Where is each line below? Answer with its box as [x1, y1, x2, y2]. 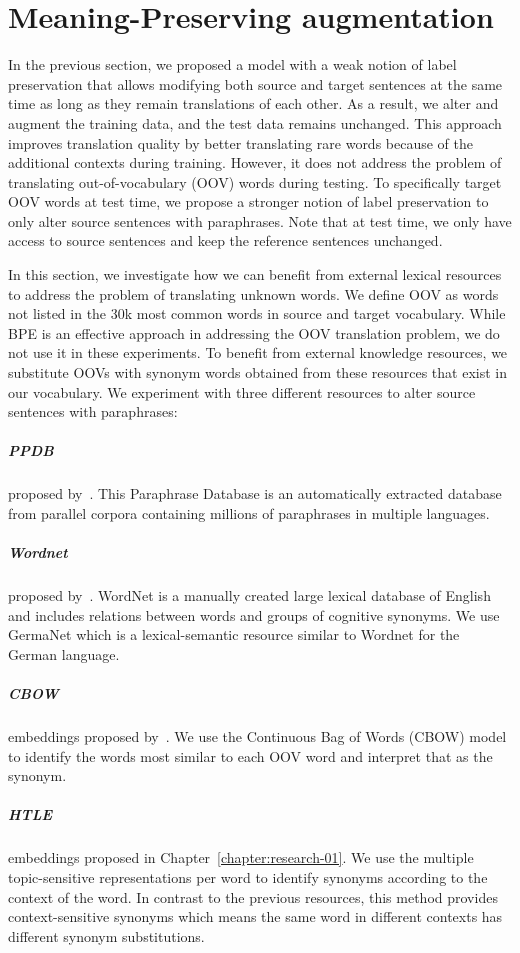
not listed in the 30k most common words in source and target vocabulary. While [8, 303, 506, 324]
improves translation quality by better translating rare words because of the [8, 132, 474, 153]
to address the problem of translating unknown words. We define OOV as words [8, 283, 499, 304]
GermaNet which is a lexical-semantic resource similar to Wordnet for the [8, 624, 460, 645]
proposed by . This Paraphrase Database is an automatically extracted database [8, 483, 502, 504]
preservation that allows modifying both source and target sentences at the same [8, 73, 503, 94]
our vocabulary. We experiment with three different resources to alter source [8, 381, 476, 402]
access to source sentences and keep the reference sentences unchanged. [8, 230, 443, 251]
